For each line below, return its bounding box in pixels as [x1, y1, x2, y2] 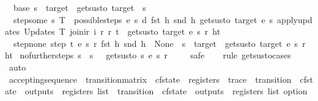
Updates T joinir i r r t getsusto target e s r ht [24, 25, 221, 38]
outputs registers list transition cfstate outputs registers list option [24, 85, 308, 97]
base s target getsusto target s [13, 1, 146, 13]
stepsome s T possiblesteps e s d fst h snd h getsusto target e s [13, 13, 273, 26]
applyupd [277, 13, 312, 26]
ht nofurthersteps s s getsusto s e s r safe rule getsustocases [5, 49, 291, 61]
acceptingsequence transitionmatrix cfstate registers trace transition [9, 72, 292, 85]
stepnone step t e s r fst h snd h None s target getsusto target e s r [13, 37, 306, 49]
